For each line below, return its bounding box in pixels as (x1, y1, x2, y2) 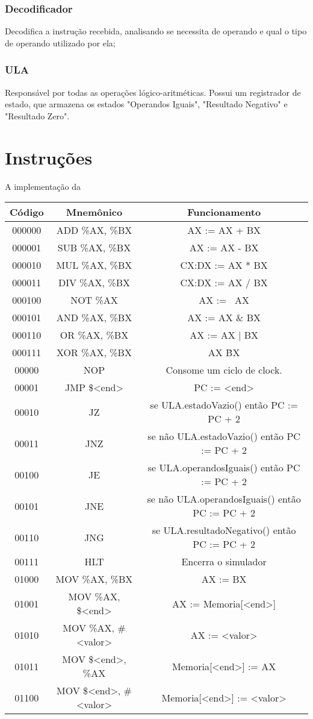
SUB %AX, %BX (57, 240, 131, 255)
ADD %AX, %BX (56, 223, 132, 237)
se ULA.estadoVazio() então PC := (150, 398, 298, 412)
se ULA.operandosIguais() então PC (147, 460, 300, 475)
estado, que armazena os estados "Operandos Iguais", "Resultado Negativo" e (5, 98, 288, 110)
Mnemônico (66, 205, 123, 219)
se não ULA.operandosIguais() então (147, 492, 301, 506)
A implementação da (5, 180, 81, 192)
